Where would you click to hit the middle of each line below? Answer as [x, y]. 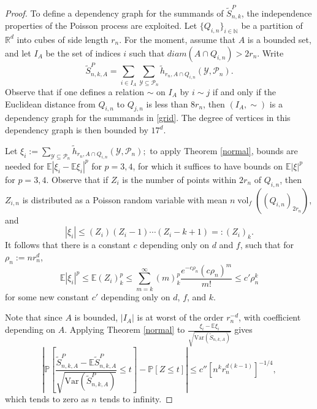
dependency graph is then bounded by [77, 130]
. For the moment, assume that [178, 39]
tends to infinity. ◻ [136, 399]
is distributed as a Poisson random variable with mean [125, 199]
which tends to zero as [47, 399]
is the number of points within [179, 179]
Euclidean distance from [50, 103]
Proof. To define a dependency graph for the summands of [114, 13]
